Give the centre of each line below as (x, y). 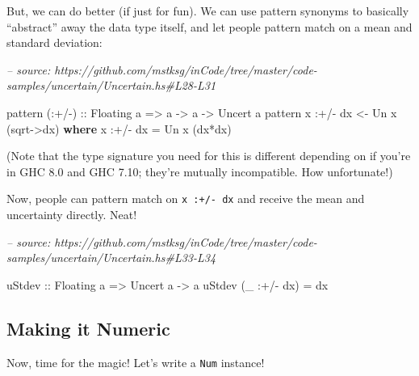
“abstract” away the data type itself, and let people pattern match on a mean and (209, 26)
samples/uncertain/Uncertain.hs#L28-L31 (111, 85)
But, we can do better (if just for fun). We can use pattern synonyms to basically (208, 11)
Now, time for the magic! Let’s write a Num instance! (136, 362)
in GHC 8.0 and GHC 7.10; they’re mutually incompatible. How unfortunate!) (200, 171)
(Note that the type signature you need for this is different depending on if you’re (209, 156)
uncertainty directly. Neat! (72, 214)
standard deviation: (54, 42)
